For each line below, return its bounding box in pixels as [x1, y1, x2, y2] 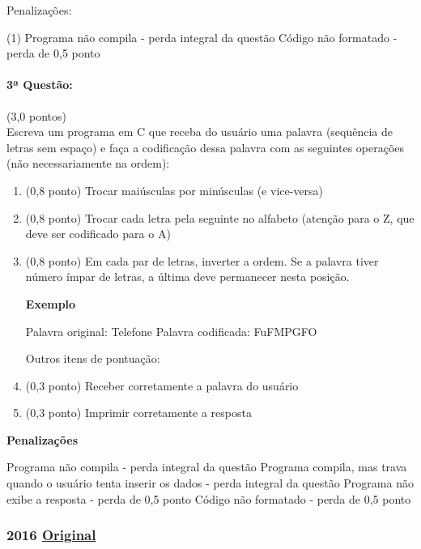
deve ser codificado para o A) [25, 225, 171, 242]
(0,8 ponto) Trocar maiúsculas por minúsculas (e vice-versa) [25, 181, 324, 198]
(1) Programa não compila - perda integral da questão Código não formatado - [6, 28, 398, 45]
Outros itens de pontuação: [25, 350, 160, 367]
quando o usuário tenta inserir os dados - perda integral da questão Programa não [6, 475, 414, 492]
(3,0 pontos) [6, 107, 66, 124]
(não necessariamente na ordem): [6, 155, 170, 172]
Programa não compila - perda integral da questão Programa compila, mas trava [6, 458, 407, 475]
